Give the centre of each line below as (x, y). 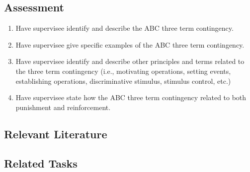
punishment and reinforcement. (63, 107)
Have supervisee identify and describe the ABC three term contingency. (125, 28)
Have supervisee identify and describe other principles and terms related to (130, 61)
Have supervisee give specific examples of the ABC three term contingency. (130, 44)
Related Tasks (41, 163)
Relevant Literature (56, 134)
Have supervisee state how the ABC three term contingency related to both (131, 97)
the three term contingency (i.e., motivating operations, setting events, (123, 71)
